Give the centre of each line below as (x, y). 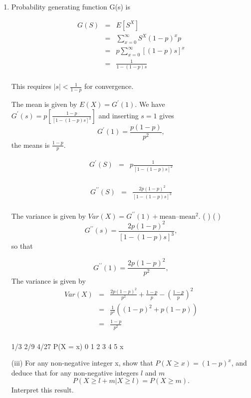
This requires (31, 86)
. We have (150, 104)
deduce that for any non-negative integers (75, 372)
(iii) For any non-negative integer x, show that (82, 363)
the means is (30, 145)
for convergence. (109, 86)
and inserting (119, 115)
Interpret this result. (42, 390)
